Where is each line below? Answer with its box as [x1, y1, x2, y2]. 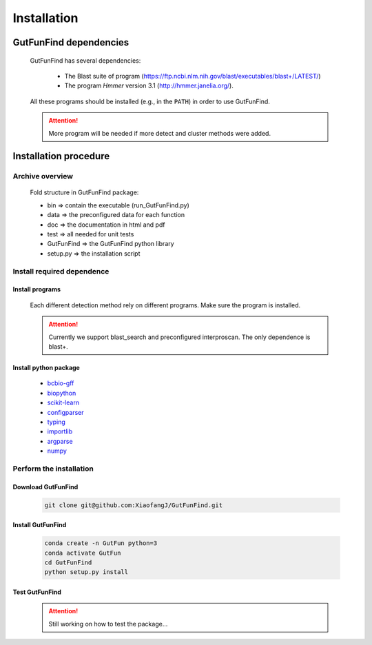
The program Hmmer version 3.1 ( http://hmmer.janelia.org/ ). [64, 81, 234, 90]
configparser [47, 408, 84, 416]
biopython [47, 389, 76, 397]
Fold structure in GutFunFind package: [30, 188, 139, 196]
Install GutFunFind [12, 521, 67, 529]
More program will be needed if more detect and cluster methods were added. [48, 129, 271, 137]
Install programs [12, 285, 61, 294]
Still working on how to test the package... [48, 620, 168, 628]
